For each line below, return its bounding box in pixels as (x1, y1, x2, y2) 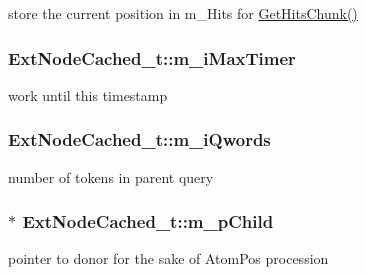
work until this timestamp (8, 84, 168, 105)
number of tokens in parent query (8, 166, 214, 187)
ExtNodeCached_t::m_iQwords (8, 127, 271, 152)
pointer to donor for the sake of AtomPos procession (8, 248, 329, 269)
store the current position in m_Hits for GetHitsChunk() (8, 3, 358, 23)
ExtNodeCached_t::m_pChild (22, 209, 274, 234)
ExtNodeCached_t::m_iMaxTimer (8, 45, 296, 70)
